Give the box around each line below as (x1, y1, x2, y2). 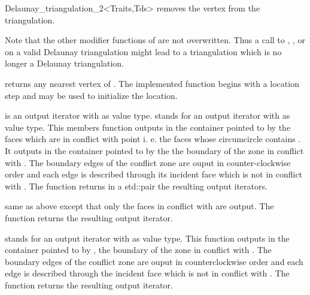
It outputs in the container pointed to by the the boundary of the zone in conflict (5, 144, 304, 156)
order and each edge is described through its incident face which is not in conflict (5, 168, 303, 180)
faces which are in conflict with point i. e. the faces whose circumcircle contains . (5, 133, 301, 145)
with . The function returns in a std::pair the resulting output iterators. (5, 179, 268, 192)
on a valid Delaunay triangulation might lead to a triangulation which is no (5, 45, 282, 58)
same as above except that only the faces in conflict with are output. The (5, 200, 274, 212)
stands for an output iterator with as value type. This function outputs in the (5, 231, 290, 244)
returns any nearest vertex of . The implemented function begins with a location (5, 77, 299, 89)
